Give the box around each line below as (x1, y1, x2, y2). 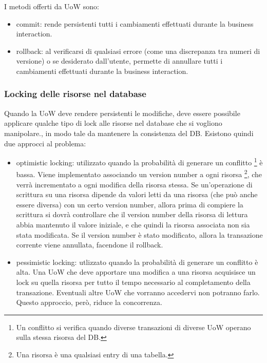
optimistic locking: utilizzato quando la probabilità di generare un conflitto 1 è (16, 156, 263, 167)
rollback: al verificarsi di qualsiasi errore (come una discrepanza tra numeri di (16, 45, 260, 56)
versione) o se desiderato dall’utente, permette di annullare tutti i (16, 55, 223, 66)
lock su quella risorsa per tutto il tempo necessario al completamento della (16, 277, 251, 287)
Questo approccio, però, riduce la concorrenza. (16, 297, 162, 308)
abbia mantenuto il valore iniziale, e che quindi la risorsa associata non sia (16, 219, 250, 230)
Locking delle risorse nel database (4, 87, 146, 100)
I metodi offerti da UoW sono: (4, 1, 99, 11)
